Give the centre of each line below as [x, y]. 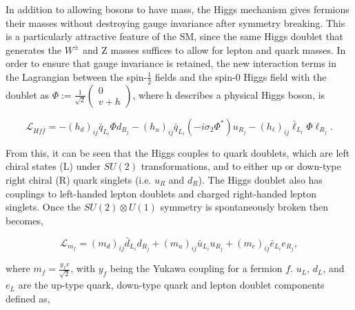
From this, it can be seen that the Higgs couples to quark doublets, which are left [178, 152]
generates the [33, 49]
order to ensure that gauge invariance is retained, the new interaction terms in [171, 63]
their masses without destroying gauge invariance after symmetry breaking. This [175, 22]
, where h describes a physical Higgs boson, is [229, 94]
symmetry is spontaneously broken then [244, 207]
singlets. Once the [43, 207]
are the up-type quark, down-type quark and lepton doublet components [171, 285]
